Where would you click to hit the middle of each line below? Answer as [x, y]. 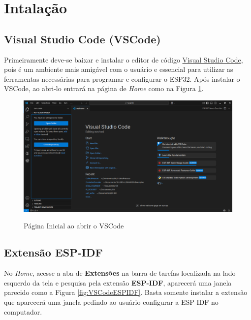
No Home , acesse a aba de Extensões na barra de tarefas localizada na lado [120, 273]
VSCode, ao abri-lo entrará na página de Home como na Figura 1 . [104, 88]
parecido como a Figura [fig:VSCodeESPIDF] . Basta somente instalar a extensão [126, 292]
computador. [23, 311]
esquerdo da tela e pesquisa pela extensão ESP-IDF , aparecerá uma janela [118, 282]
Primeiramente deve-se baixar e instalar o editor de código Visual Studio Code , [124, 59]
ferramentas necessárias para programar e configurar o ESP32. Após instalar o [122, 79]
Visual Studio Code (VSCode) [82, 39]
